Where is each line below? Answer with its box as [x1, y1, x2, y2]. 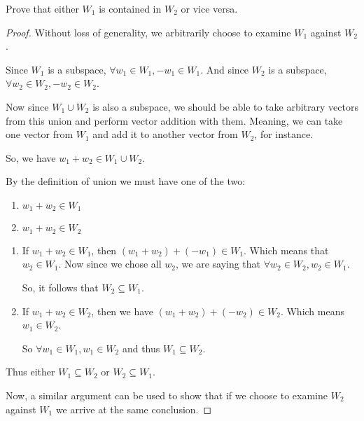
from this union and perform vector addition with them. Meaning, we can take [6, 113, 343, 127]
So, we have [6, 150, 56, 165]
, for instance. [254, 127, 314, 142]
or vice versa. [181, 1, 238, 15]
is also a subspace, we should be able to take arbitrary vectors [92, 99, 358, 113]
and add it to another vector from [92, 127, 238, 142]
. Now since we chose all [58, 256, 162, 271]
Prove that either [6, 1, 79, 15]
